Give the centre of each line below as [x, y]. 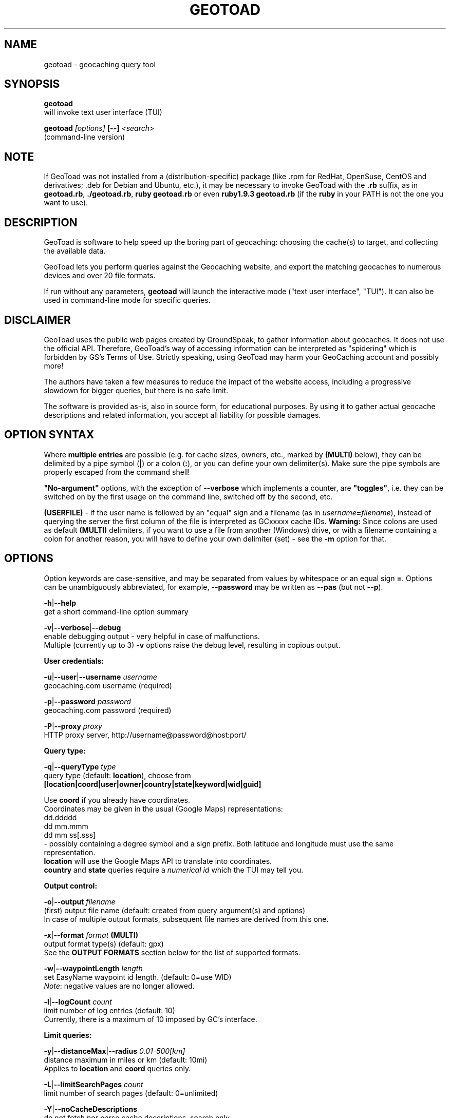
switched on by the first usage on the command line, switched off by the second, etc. [188, 496]
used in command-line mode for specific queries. [127, 300]
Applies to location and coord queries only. [117, 1068]
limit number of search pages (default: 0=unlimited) [131, 1093]
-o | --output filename [80, 901]
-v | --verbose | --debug [82, 627]
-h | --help [60, 603]
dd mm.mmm [66, 826]
